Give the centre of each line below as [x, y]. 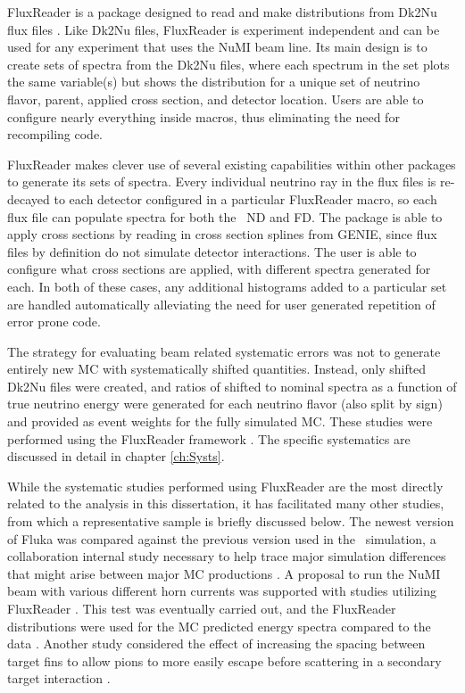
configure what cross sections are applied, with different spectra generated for [219, 269]
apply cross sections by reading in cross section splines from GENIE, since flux [222, 234]
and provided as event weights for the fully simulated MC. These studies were [220, 421]
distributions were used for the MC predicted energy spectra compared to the [219, 626]
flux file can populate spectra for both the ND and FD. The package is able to [225, 216]
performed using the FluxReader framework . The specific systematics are [209, 438]
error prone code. [54, 322]
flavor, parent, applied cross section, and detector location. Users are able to [216, 99]
